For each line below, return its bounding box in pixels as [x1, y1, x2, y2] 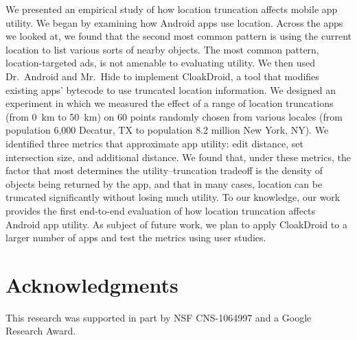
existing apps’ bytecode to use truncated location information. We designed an [5, 82, 336, 97]
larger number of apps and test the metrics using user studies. [5, 230, 266, 245]
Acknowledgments [5, 270, 178, 298]
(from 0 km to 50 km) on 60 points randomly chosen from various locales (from [5, 109, 343, 123]
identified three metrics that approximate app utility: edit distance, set [5, 136, 303, 150]
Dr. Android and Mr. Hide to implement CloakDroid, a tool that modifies [5, 69, 319, 83]
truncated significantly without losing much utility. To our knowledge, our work [5, 190, 341, 204]
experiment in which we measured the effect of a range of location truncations [5, 96, 334, 110]
